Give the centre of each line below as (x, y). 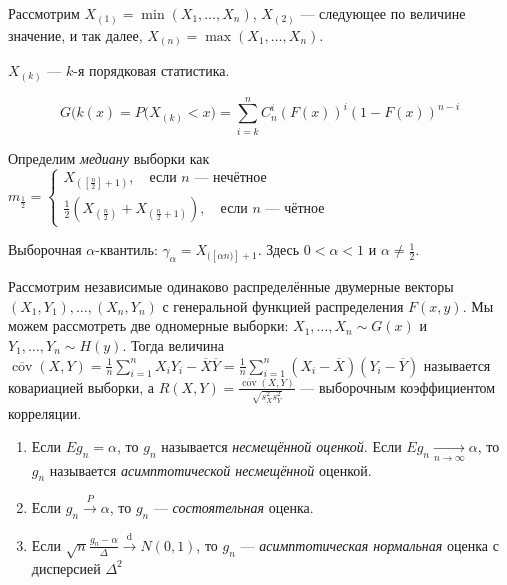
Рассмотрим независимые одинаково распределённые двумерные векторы (231, 286)
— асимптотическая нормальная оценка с (369, 544)
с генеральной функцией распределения (283, 305)
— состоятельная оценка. (233, 507)
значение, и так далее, (75, 34)
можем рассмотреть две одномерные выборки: (148, 325)
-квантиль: (126, 249)
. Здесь (278, 249)
